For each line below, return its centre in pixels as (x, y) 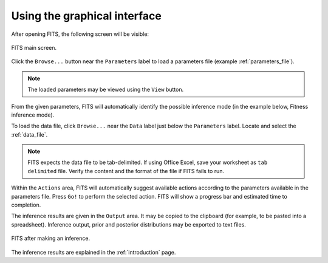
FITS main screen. (34, 47)
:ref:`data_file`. (29, 134)
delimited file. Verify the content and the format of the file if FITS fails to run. (126, 171)
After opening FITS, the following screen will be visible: (80, 34)
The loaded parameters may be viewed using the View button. (106, 90)
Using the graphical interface (87, 16)
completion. (26, 205)
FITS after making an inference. (51, 238)
